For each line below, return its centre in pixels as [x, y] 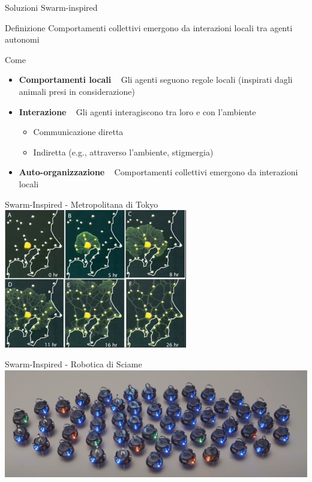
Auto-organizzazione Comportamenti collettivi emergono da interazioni [158, 172]
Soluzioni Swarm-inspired [51, 7]
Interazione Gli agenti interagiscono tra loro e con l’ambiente [137, 111]
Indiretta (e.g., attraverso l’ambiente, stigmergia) [123, 152]
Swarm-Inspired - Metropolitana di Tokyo [82, 204]
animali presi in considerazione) [77, 91]
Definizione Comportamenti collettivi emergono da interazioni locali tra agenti [149, 27]
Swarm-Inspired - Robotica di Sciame [73, 364]
